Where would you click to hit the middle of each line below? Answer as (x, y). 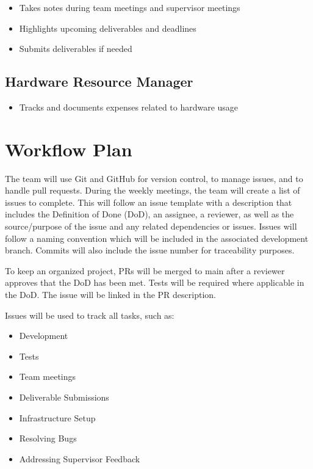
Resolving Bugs (48, 438)
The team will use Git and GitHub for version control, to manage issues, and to (154, 178)
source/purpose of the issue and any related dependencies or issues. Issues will (151, 226)
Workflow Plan (69, 149)
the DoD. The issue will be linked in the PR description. (110, 295)
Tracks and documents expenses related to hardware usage (129, 107)
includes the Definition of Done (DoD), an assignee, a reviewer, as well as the (149, 214)
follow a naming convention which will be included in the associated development (157, 238)
